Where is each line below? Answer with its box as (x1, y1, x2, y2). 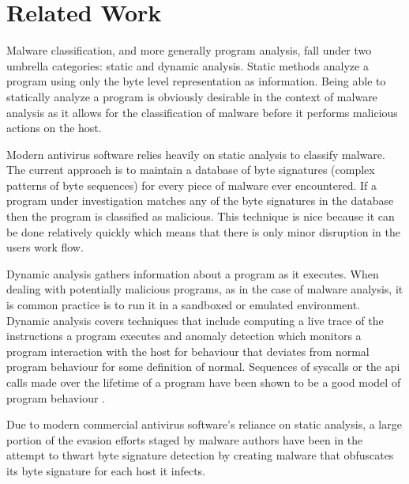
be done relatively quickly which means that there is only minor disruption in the (6, 223, 400, 240)
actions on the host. (6, 119, 102, 136)
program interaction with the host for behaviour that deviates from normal (6, 342, 370, 359)
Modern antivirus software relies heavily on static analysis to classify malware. (6, 146, 385, 162)
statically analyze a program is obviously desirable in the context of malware (6, 88, 377, 104)
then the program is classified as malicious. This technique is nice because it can (6, 208, 395, 225)
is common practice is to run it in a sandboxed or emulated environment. (6, 297, 360, 313)
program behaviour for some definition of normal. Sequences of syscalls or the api (6, 358, 400, 375)
